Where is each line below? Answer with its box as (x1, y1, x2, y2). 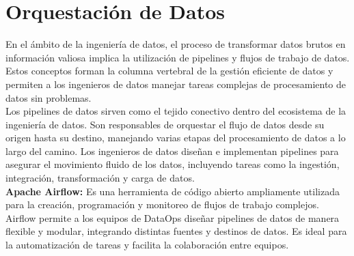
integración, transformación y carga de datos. (5, 171, 195, 185)
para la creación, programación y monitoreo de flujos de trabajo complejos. (5, 197, 319, 212)
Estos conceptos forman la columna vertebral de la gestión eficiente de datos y (5, 63, 333, 78)
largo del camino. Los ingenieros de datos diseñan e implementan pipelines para (5, 143, 339, 158)
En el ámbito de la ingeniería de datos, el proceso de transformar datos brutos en (5, 37, 346, 51)
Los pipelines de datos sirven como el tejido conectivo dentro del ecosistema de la (5, 104, 346, 118)
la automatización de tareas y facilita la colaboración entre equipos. (5, 238, 289, 252)
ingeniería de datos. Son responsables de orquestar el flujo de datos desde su (5, 117, 325, 131)
